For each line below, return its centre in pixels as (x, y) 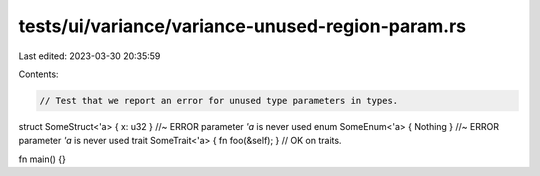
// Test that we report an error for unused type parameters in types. (219, 100)
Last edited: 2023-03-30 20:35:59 (89, 56)
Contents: (38, 74)
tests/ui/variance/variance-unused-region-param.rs (242, 26)
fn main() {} (42, 159)
